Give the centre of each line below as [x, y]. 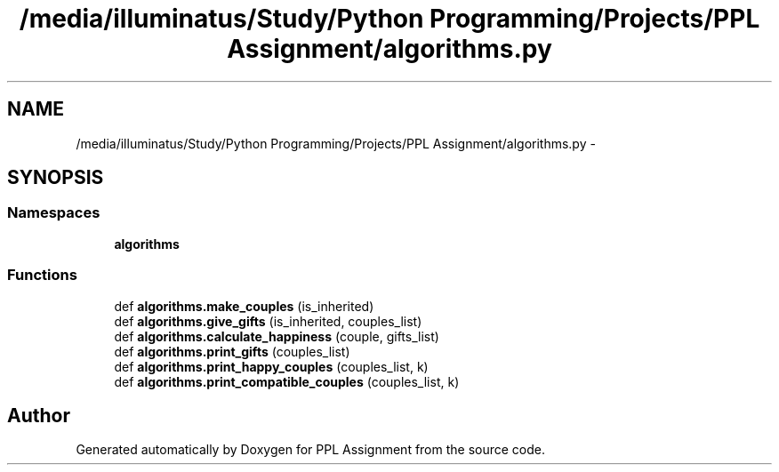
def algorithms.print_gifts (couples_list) [232, 351]
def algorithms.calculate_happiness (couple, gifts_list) [277, 336]
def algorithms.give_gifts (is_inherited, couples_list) [268, 321]
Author [39, 415]
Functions [42, 275]
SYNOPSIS [56, 178]
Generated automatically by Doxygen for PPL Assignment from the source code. [311, 450]
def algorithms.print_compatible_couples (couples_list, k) [287, 381]
